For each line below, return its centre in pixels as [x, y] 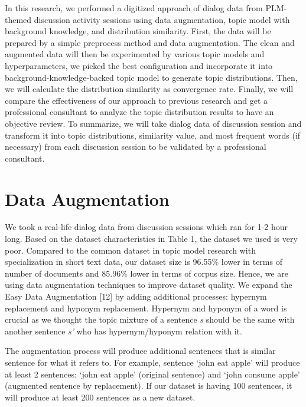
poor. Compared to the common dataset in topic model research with [130, 250]
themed [18, 19]
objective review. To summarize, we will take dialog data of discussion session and [153, 123]
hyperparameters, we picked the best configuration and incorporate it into [139, 65]
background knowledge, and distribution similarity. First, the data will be [138, 31]
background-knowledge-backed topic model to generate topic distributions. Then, [151, 77]
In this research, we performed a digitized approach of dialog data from [134, 8]
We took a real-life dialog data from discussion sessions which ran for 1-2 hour [147, 227]
